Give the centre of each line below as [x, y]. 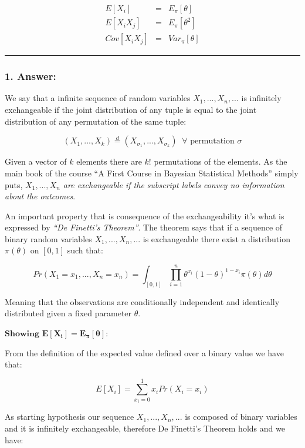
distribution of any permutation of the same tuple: [96, 121]
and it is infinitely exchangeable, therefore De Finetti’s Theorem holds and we [145, 428]
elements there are [109, 161]
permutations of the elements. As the [221, 161]
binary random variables [48, 238]
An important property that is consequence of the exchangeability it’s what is [145, 215]
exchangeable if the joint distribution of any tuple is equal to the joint [131, 109]
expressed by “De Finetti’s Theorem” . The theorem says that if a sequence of [144, 227]
